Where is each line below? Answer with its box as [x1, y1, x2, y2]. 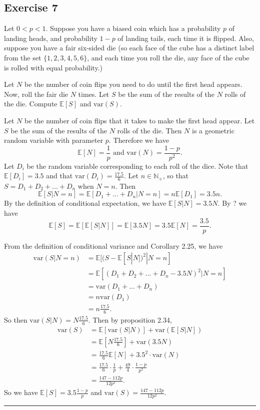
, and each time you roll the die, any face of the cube [87, 52, 249, 62]
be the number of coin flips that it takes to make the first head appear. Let [24, 115, 255, 125]
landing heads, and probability [4, 32, 97, 43]
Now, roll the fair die [4, 88, 68, 99]
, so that [162, 170, 189, 181]
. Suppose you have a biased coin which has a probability [45, 23, 221, 33]
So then [4, 314, 27, 325]
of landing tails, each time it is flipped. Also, [117, 32, 254, 43]
